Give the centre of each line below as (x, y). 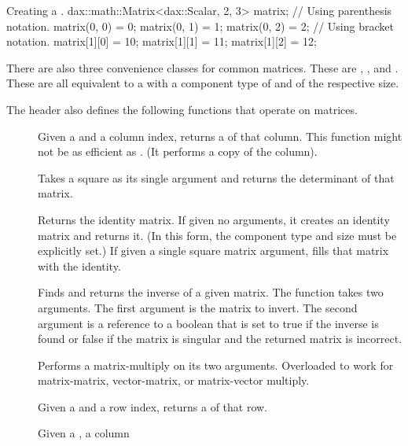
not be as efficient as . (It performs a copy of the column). (178, 151)
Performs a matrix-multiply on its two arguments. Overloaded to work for (216, 365)
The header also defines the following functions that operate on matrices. (182, 109)
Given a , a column (84, 433)
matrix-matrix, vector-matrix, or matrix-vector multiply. (174, 380)
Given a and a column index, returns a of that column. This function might (220, 136)
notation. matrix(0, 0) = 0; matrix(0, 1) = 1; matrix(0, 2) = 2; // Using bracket (200, 26)
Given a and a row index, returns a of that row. (153, 406)
